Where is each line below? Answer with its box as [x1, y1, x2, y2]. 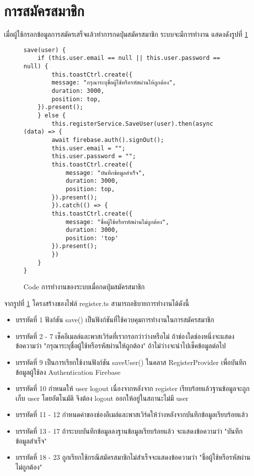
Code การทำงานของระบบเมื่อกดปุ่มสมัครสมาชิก [24, 281, 145, 292]
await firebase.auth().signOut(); [51, 136, 164, 143]
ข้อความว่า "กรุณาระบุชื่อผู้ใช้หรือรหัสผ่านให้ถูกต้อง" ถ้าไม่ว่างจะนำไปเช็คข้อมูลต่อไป [15, 340, 226, 351]
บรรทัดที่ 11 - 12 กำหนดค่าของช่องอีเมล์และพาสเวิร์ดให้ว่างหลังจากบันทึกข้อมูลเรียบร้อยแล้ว [15, 409, 248, 420]
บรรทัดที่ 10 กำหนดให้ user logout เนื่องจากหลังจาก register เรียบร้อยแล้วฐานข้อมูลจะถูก [15, 383, 250, 393]
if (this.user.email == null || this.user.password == [37, 55, 220, 62]
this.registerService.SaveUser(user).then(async [51, 120, 213, 127]
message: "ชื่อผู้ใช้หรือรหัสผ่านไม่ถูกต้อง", [65, 218, 169, 225]
